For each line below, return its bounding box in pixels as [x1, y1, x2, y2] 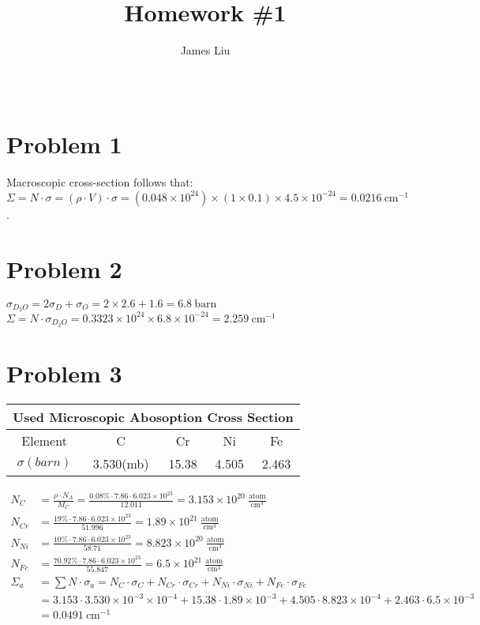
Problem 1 [6, 128, 122, 160]
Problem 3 [6, 356, 122, 389]
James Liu [180, 42, 231, 58]
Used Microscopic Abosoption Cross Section [13, 407, 294, 426]
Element [21, 431, 67, 450]
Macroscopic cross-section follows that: [6, 174, 193, 190]
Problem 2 [6, 252, 122, 284]
